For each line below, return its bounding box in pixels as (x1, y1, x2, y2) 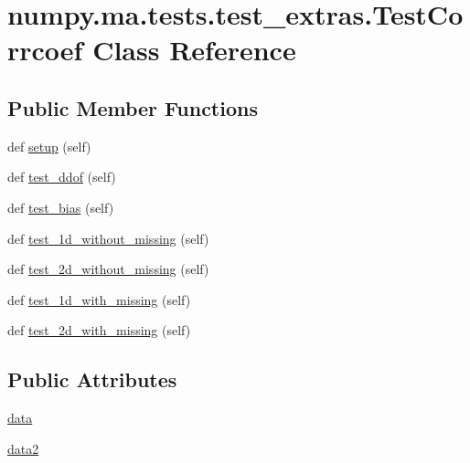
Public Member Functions (7, 93, 258, 121)
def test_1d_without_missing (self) (7, 228, 209, 247)
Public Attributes (7, 365, 177, 394)
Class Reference (92, 31, 296, 68)
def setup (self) (7, 136, 91, 155)
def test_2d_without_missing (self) (7, 259, 209, 279)
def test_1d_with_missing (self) (7, 289, 191, 309)
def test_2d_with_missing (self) (7, 321, 191, 340)
